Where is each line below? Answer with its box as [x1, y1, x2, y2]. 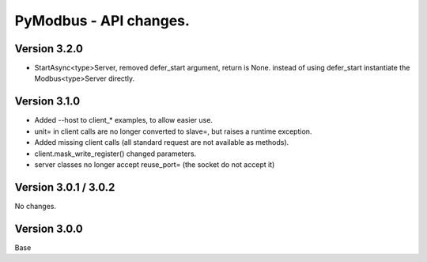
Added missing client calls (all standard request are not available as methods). [34, 138, 289, 147]
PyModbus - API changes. [14, 12, 190, 29]
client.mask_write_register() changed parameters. [34, 149, 197, 158]
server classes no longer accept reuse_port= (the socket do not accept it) [34, 159, 275, 169]
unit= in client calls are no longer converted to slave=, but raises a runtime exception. [34, 127, 312, 136]
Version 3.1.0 [14, 95, 81, 108]
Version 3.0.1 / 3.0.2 [14, 180, 115, 194]
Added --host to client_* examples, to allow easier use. [34, 116, 213, 125]
